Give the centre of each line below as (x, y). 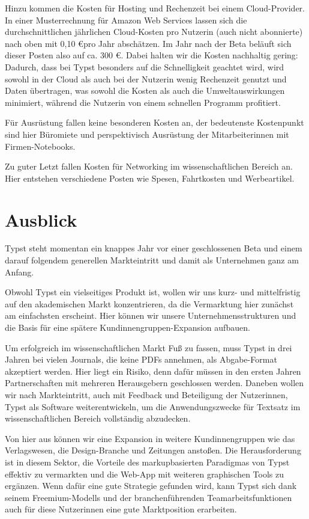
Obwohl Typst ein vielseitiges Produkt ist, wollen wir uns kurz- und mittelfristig (153, 292)
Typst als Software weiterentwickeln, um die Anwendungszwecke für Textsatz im (153, 406)
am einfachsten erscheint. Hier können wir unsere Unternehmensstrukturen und (151, 315)
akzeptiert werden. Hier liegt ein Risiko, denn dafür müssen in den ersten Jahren (153, 371)
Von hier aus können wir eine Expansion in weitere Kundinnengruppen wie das (150, 438)
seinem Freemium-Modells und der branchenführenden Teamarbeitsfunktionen (148, 497)
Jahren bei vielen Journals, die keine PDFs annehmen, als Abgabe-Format (141, 359)
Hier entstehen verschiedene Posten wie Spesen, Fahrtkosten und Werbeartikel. (150, 178)
